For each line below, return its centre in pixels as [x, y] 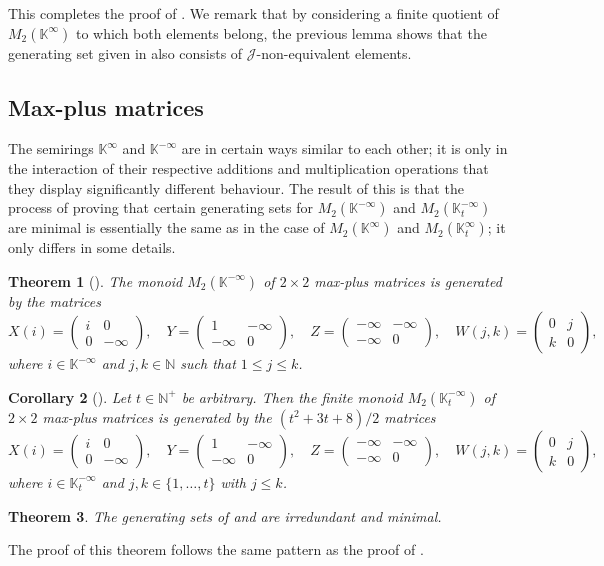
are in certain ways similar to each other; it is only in [344, 148]
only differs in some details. [92, 247]
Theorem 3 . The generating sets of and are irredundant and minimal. [225, 515]
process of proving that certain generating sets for [161, 207]
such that [208, 363]
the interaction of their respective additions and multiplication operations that [248, 167]
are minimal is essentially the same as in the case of [166, 227]
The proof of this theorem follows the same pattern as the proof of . [216, 549]
